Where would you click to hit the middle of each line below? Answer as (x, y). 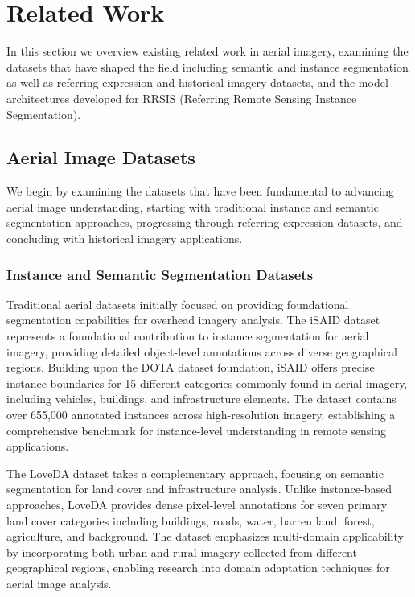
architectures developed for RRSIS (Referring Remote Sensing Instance (182, 98)
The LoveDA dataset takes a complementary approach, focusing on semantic (195, 473)
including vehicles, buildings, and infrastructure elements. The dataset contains (201, 399)
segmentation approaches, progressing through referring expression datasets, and (205, 222)
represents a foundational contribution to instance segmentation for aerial (188, 336)
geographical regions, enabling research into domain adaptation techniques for (198, 568)
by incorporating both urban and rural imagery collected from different (182, 552)
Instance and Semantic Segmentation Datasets (160, 274)
